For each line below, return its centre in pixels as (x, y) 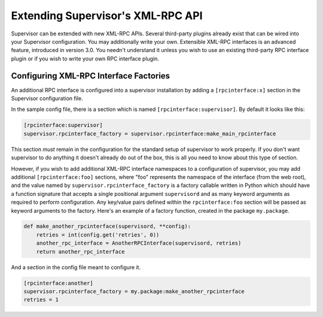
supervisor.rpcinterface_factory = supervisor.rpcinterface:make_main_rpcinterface (150, 134)
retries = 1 (41, 300)
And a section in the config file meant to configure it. (76, 267)
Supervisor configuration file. (47, 98)
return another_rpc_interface (80, 251)
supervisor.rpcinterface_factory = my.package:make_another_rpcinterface (134, 292)
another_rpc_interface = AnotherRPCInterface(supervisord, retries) (139, 243)
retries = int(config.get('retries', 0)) (98, 235)
